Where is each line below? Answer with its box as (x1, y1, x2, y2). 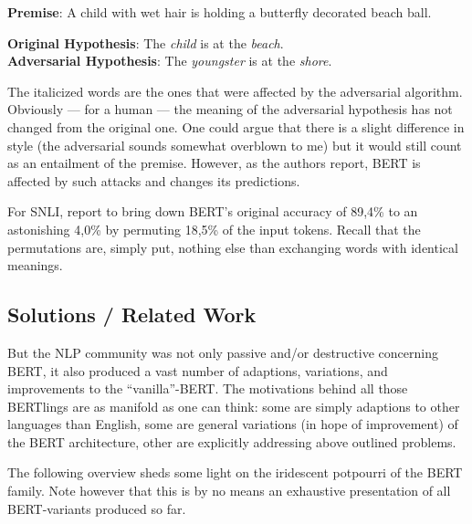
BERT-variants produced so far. (7, 498, 186, 518)
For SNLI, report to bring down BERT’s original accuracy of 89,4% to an (7, 202, 418, 221)
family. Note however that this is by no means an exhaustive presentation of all (7, 481, 451, 500)
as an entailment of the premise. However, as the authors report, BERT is (7, 153, 421, 173)
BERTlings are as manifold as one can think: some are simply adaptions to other (7, 396, 460, 415)
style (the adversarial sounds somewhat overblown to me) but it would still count (7, 135, 462, 154)
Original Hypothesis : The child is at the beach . (7, 33, 284, 52)
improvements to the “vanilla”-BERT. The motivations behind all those (7, 379, 408, 398)
